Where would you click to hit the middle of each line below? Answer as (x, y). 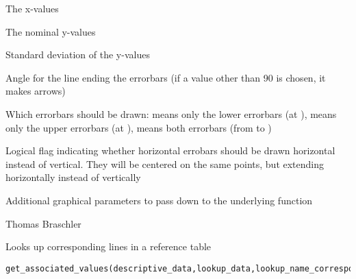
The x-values (32, 8)
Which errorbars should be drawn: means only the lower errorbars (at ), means (171, 113)
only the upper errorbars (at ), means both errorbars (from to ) (139, 127)
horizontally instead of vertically (73, 177)
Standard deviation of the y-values (78, 54)
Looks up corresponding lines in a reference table (109, 246)
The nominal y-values (51, 31)
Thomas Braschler (43, 223)
